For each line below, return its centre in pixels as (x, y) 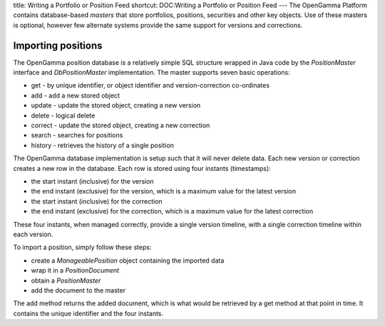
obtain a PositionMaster (66, 280)
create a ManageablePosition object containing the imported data (128, 261)
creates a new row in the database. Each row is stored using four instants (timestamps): (142, 168)
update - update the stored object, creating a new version (116, 105)
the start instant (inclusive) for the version (92, 181)
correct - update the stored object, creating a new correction (120, 125)
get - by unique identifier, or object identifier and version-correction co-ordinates (150, 85)
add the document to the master (78, 290)
